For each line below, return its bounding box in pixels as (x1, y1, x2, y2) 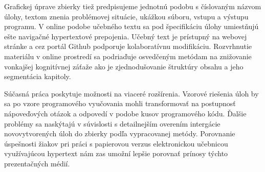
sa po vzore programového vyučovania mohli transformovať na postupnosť (4, 98, 236, 109)
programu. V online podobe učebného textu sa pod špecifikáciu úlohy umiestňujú (4, 21, 259, 32)
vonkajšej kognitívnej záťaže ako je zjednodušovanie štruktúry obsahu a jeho (4, 61, 244, 71)
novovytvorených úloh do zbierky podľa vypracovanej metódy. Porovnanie (4, 128, 235, 139)
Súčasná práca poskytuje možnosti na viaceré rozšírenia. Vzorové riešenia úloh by (4, 88, 259, 99)
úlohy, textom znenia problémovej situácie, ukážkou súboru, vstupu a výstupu (4, 11, 249, 21)
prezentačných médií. (4, 158, 70, 168)
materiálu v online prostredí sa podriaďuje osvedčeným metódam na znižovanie (4, 51, 252, 61)
